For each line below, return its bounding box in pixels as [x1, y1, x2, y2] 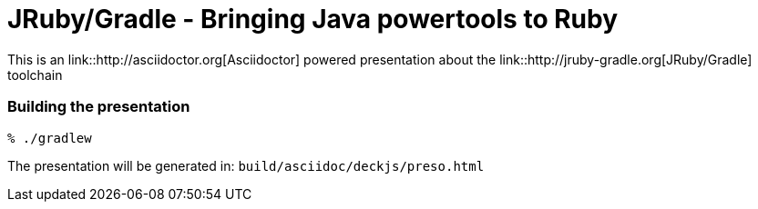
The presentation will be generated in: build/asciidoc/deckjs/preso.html [7, 157, 485, 174]
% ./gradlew [7, 130, 92, 145]
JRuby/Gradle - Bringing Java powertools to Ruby [7, 4, 619, 35]
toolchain [7, 66, 63, 83]
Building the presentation [7, 97, 190, 116]
